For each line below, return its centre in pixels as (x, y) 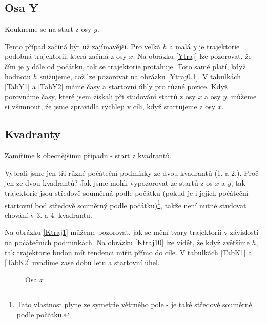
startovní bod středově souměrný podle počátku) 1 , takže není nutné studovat (126, 204)
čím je (14, 66)
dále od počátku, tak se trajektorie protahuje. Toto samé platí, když (139, 66)
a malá (180, 46)
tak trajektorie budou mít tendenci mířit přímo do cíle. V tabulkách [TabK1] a (128, 252)
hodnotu (18, 76)
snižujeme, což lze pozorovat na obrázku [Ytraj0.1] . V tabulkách (140, 76)
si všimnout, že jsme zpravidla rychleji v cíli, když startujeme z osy (110, 106)
